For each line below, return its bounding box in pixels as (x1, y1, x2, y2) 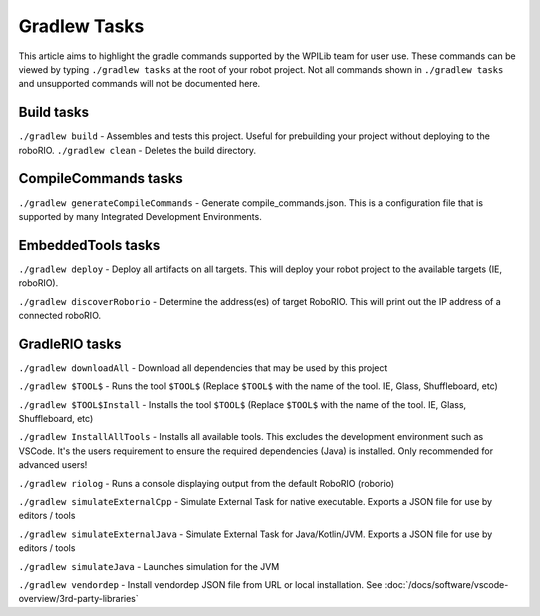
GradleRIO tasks (18, 335, 122, 352)
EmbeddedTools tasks (18, 236, 161, 254)
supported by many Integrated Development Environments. (18, 210, 262, 222)
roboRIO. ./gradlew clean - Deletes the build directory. (18, 144, 257, 156)
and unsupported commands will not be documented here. (18, 78, 261, 90)
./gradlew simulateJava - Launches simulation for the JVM (18, 560, 280, 572)
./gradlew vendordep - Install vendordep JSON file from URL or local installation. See (18, 578, 383, 590)
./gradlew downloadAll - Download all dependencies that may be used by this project (18, 361, 388, 374)
